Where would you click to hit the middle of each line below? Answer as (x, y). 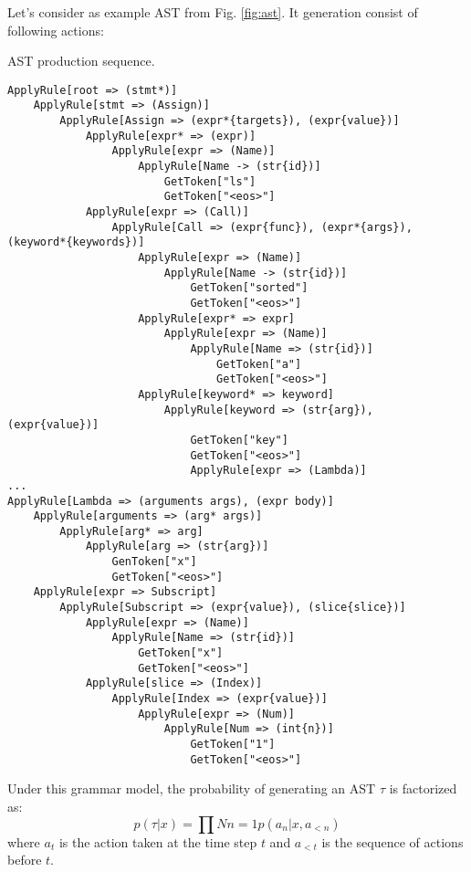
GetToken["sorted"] (249, 288)
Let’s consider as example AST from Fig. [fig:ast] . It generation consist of (213, 12)
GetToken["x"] (181, 653)
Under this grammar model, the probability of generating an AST (192, 788)
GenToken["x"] (154, 562)
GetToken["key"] (239, 440)
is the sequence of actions (392, 841)
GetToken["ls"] (210, 181)
